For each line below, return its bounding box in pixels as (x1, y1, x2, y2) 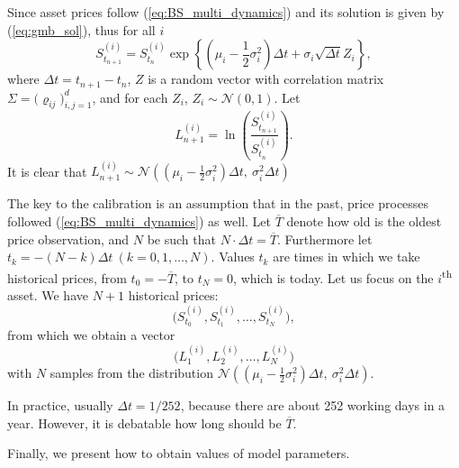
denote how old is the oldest (286, 212, 442, 231)
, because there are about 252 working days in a (180, 396, 445, 415)
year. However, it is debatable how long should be (7, 413, 282, 432)
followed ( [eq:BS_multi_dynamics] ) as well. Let (7, 212, 271, 231)
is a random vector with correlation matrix (148, 69, 384, 88)
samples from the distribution (49, 363, 213, 382)
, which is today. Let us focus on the (233, 268, 434, 287)
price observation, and (7, 229, 130, 248)
